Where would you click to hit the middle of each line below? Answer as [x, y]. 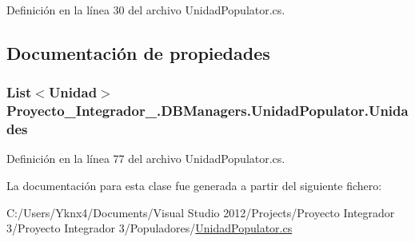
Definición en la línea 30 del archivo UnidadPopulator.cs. [146, 10]
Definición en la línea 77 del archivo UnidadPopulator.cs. [146, 159]
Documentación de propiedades [138, 52]
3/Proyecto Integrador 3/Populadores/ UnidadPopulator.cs [150, 228]
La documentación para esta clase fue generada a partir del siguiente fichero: [194, 186]
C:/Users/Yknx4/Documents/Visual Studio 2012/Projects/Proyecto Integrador [201, 212]
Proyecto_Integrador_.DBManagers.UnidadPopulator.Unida [207, 111]
